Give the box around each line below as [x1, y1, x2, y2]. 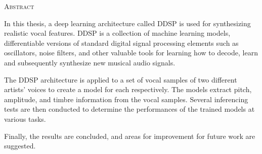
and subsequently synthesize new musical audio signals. [4, 57, 176, 67]
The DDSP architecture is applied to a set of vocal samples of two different [4, 74, 237, 85]
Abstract [4, 1, 34, 11]
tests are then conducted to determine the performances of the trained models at [4, 104, 255, 114]
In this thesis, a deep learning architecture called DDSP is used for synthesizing [4, 18, 251, 28]
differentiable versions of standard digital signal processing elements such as [4, 37, 239, 48]
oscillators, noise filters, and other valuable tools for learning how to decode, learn [4, 47, 258, 58]
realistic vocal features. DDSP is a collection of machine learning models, [4, 28, 231, 38]
